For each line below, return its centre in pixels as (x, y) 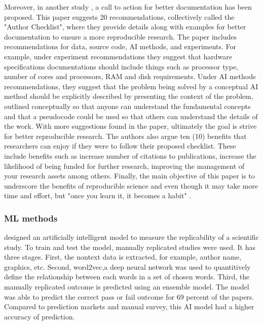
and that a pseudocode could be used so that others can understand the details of (131, 116)
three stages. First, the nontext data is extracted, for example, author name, (123, 257)
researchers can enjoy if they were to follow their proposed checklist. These (120, 146)
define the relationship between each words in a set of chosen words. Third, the (127, 277)
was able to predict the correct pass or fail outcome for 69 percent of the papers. (129, 296)
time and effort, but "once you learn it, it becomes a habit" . (98, 195)
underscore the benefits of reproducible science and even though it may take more (131, 185)
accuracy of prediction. (40, 316)
